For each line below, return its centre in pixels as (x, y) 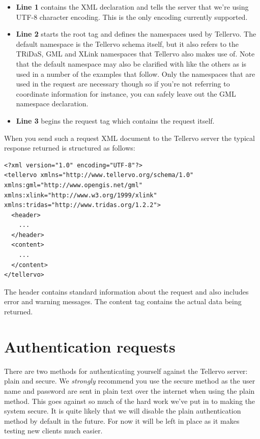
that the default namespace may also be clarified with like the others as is (131, 63)
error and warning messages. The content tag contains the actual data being (123, 301)
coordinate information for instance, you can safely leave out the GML (126, 93)
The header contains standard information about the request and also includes (126, 291)
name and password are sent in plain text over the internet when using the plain (129, 390)
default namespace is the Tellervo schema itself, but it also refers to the (127, 43)
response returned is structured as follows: (70, 148)
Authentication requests (90, 346)
